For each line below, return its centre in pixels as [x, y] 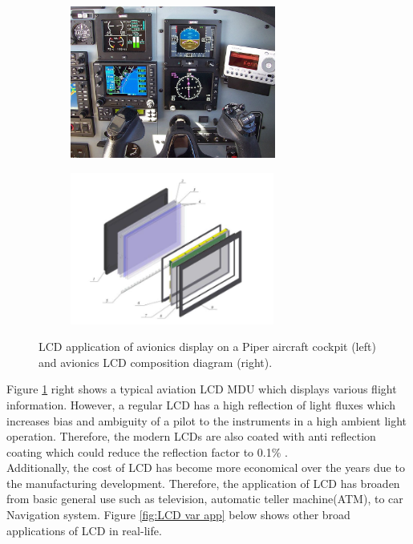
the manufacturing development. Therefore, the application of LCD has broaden [203, 483]
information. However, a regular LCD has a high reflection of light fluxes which [201, 404]
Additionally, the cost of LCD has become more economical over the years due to [206, 467]
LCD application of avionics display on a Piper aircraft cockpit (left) [207, 347]
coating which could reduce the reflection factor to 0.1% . [147, 451]
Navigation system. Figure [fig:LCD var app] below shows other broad [178, 515]
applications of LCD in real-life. [84, 530]
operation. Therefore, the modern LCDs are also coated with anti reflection [191, 436]
